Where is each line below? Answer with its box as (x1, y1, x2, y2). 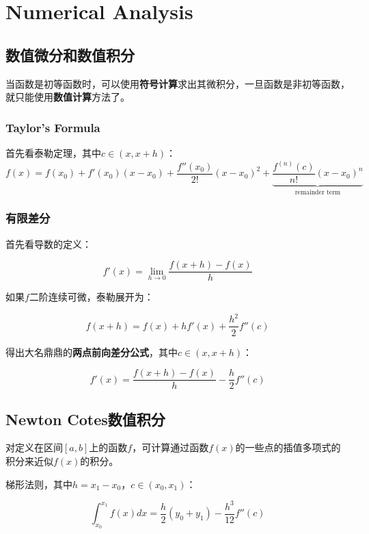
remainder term (295, 188, 341, 196)
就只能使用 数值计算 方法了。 (5, 90, 130, 104)
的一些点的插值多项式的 (235, 440, 341, 455)
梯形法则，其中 (5, 476, 72, 491)
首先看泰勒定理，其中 (5, 145, 101, 160)
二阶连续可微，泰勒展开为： (29, 290, 154, 304)
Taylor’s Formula (5, 118, 100, 136)
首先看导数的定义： (5, 236, 92, 251)
